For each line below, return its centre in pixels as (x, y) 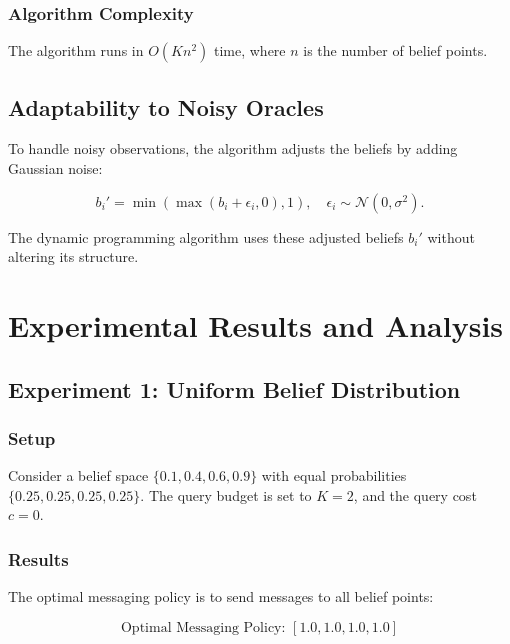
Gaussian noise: (55, 168)
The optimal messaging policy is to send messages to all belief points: (221, 596)
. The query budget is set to (226, 494)
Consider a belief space (78, 475)
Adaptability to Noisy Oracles (166, 106)
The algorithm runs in (76, 50)
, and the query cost (415, 494)
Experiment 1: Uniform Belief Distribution (234, 388)
